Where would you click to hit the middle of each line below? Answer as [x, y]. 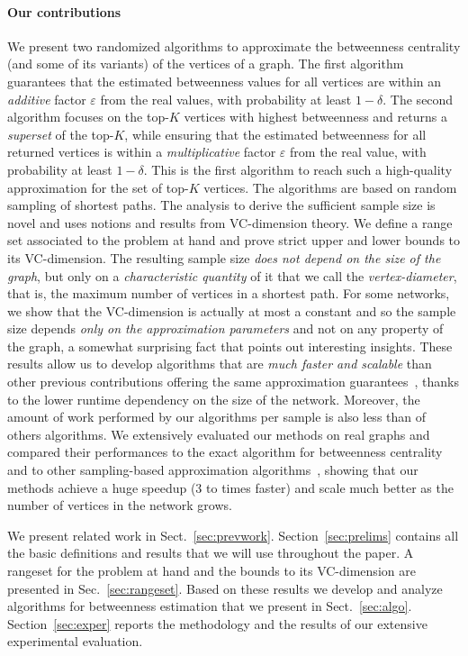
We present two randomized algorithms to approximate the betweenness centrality [234, 46]
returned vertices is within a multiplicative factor [142, 152]
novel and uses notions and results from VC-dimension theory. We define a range [230, 222]
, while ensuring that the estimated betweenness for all [275, 134]
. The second [418, 99]
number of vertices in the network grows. [120, 505]
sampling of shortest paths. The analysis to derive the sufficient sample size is [221, 205]
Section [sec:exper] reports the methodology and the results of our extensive [217, 623]
